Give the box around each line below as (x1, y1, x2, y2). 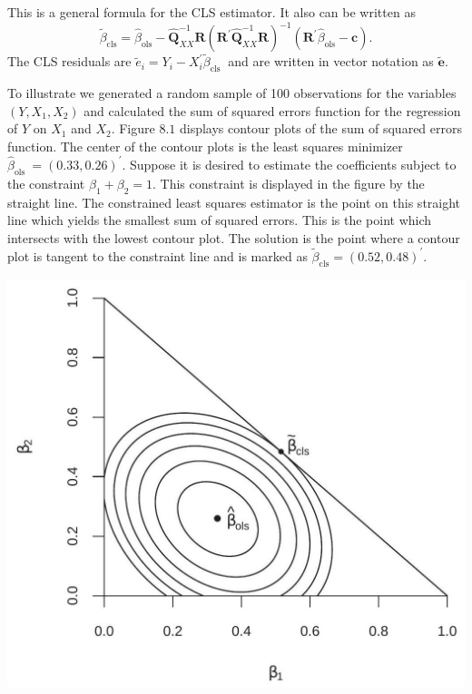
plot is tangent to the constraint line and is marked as (7, 246, 308, 265)
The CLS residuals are (7, 52, 132, 71)
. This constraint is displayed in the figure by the (152, 173, 425, 192)
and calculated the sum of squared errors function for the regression (84, 101, 461, 120)
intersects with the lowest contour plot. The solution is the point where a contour (7, 228, 460, 247)
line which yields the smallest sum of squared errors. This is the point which (7, 210, 432, 230)
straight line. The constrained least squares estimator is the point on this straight (7, 192, 461, 211)
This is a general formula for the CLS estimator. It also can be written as (7, 3, 416, 21)
